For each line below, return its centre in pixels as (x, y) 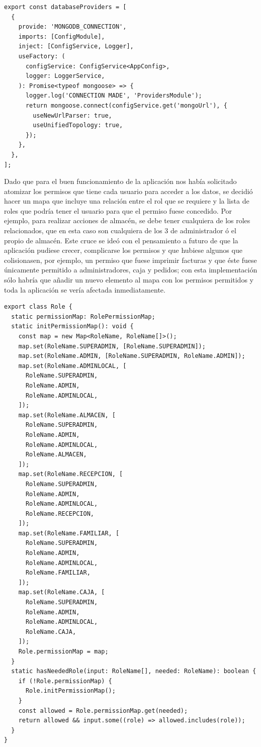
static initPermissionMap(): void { (72, 326)
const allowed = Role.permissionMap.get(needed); (103, 711)
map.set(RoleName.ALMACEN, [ (67, 415)
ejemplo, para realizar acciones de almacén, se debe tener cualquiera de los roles (127, 220)
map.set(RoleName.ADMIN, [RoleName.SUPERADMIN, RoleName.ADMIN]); (132, 356)
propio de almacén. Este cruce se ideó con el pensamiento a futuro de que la (121, 240)
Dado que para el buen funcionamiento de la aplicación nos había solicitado (120, 181)
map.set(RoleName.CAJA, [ (62, 592)
